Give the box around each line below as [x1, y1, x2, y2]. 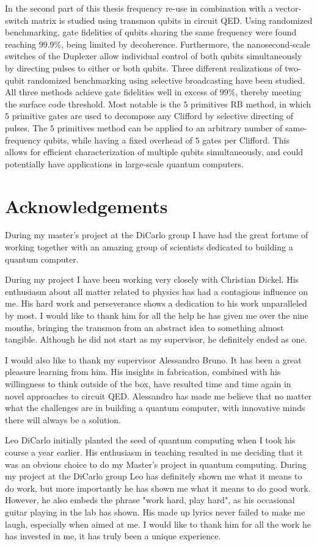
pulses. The [5, 121, 48, 134]
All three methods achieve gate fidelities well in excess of [5, 86, 217, 98]
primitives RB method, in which [191, 97, 311, 110]
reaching [5, 37, 36, 50]
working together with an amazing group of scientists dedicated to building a [5, 241, 293, 253]
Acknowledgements [5, 193, 168, 218]
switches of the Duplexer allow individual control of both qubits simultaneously [5, 49, 302, 62]
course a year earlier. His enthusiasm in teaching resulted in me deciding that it [5, 445, 303, 458]
